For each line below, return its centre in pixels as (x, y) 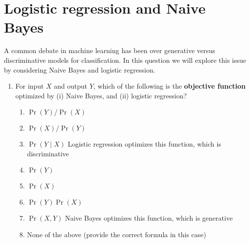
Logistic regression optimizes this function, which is (144, 144)
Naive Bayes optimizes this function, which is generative (149, 218)
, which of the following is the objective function (169, 86)
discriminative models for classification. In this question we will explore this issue (125, 60)
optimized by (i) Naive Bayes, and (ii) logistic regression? (101, 95)
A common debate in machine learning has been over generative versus (110, 50)
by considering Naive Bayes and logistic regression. (80, 69)
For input (29, 86)
